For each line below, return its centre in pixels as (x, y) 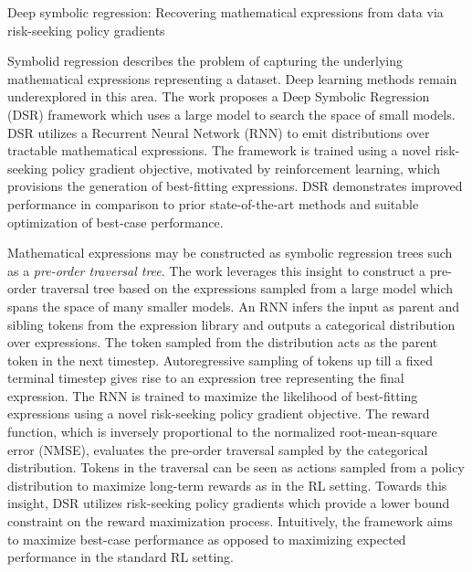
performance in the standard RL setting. (121, 557)
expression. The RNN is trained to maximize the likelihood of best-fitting (213, 395)
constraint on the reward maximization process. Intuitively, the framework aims (230, 521)
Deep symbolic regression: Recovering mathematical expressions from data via (226, 12)
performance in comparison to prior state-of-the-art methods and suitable (213, 203)
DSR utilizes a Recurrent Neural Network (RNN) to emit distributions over (219, 132)
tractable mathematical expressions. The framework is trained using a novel (219, 150)
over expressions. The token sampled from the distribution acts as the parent (223, 342)
